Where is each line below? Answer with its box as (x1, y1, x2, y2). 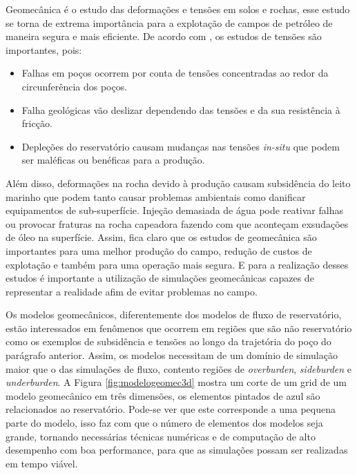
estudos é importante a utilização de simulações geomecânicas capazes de (6, 271, 314, 285)
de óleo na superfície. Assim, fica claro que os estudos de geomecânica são (6, 230, 317, 244)
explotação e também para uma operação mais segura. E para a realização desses (6, 257, 349, 271)
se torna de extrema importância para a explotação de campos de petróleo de (6, 15, 333, 30)
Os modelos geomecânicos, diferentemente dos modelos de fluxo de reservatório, (6, 307, 342, 322)
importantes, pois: (6, 42, 82, 57)
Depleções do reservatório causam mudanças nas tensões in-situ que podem (21, 139, 340, 153)
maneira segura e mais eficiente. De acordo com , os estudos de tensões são (6, 29, 322, 43)
